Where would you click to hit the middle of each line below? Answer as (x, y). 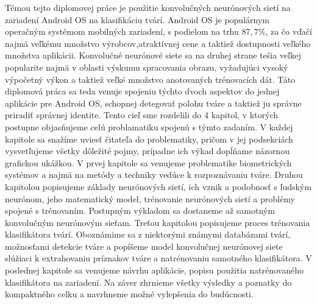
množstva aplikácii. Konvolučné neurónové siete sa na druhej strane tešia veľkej (153, 55)
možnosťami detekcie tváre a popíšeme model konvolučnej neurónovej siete (144, 246)
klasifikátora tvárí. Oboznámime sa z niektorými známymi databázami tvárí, (148, 234)
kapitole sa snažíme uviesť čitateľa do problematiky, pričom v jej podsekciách (149, 139)
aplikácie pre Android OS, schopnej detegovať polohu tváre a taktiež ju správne (153, 103)
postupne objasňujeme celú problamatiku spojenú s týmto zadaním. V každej (149, 126)
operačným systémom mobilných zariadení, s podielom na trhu (122, 31)
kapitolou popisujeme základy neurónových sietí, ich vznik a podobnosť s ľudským (158, 186)
